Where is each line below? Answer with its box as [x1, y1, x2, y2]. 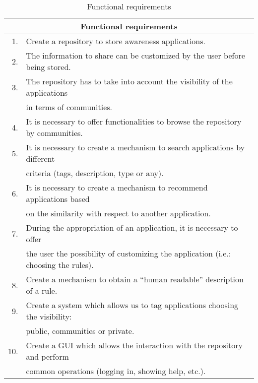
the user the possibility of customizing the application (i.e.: [26, 248, 231, 259]
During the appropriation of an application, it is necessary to [26, 222, 238, 233]
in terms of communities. [26, 101, 112, 113]
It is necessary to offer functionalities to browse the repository [26, 116, 242, 127]
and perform [26, 351, 69, 362]
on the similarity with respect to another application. [26, 207, 211, 219]
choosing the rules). [26, 259, 94, 270]
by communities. [26, 127, 83, 138]
